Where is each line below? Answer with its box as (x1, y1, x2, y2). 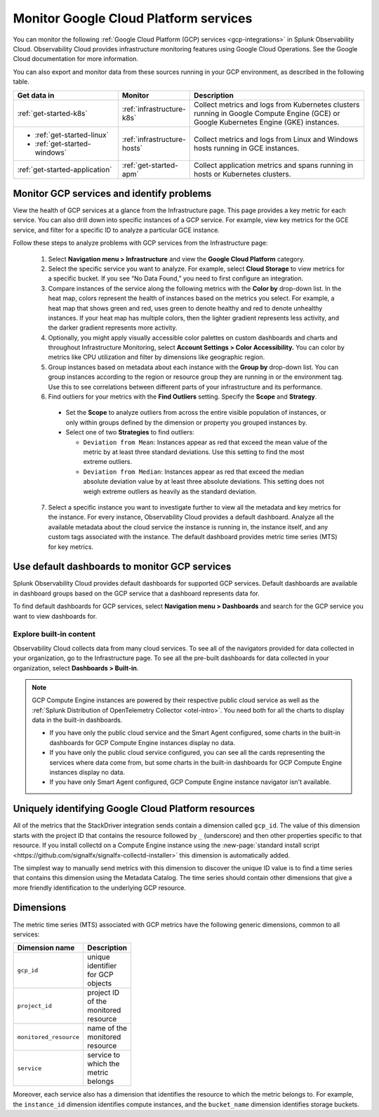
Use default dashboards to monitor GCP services (13, 561, 232, 573)
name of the (87, 1024, 128, 1033)
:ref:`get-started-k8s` (17, 108, 88, 118)
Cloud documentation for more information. (13, 55, 139, 63)
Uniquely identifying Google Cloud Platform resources (13, 803, 255, 815)
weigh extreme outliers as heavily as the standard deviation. (83, 487, 257, 496)
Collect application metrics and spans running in (193, 160, 354, 170)
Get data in (17, 90, 55, 100)
